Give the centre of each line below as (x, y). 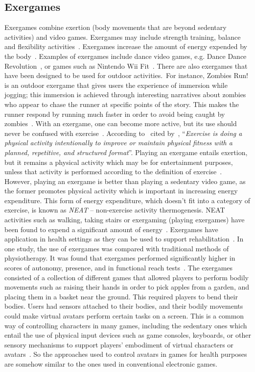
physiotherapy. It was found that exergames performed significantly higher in (120, 258)
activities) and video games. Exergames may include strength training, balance (123, 37)
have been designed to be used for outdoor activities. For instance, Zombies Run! (126, 75)
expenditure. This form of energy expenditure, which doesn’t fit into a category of (127, 200)
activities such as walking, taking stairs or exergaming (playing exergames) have (125, 220)
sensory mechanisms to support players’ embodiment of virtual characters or (119, 344)
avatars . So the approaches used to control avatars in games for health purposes (126, 354)
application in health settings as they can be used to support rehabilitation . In (124, 239)
